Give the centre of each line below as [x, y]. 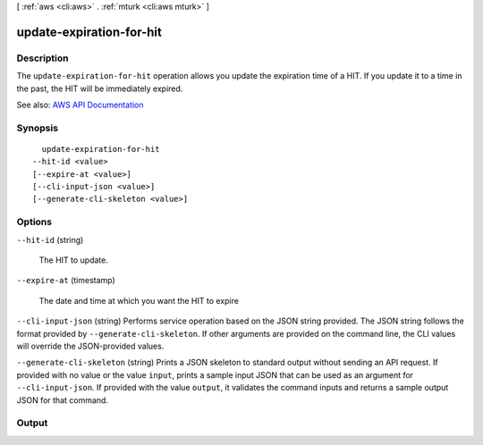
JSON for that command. [63, 400]
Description [42, 58]
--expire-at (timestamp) [66, 281]
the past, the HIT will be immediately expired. [100, 88]
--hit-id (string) [50, 239]
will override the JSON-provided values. [90, 346]
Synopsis [37, 128]
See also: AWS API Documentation [80, 105]
